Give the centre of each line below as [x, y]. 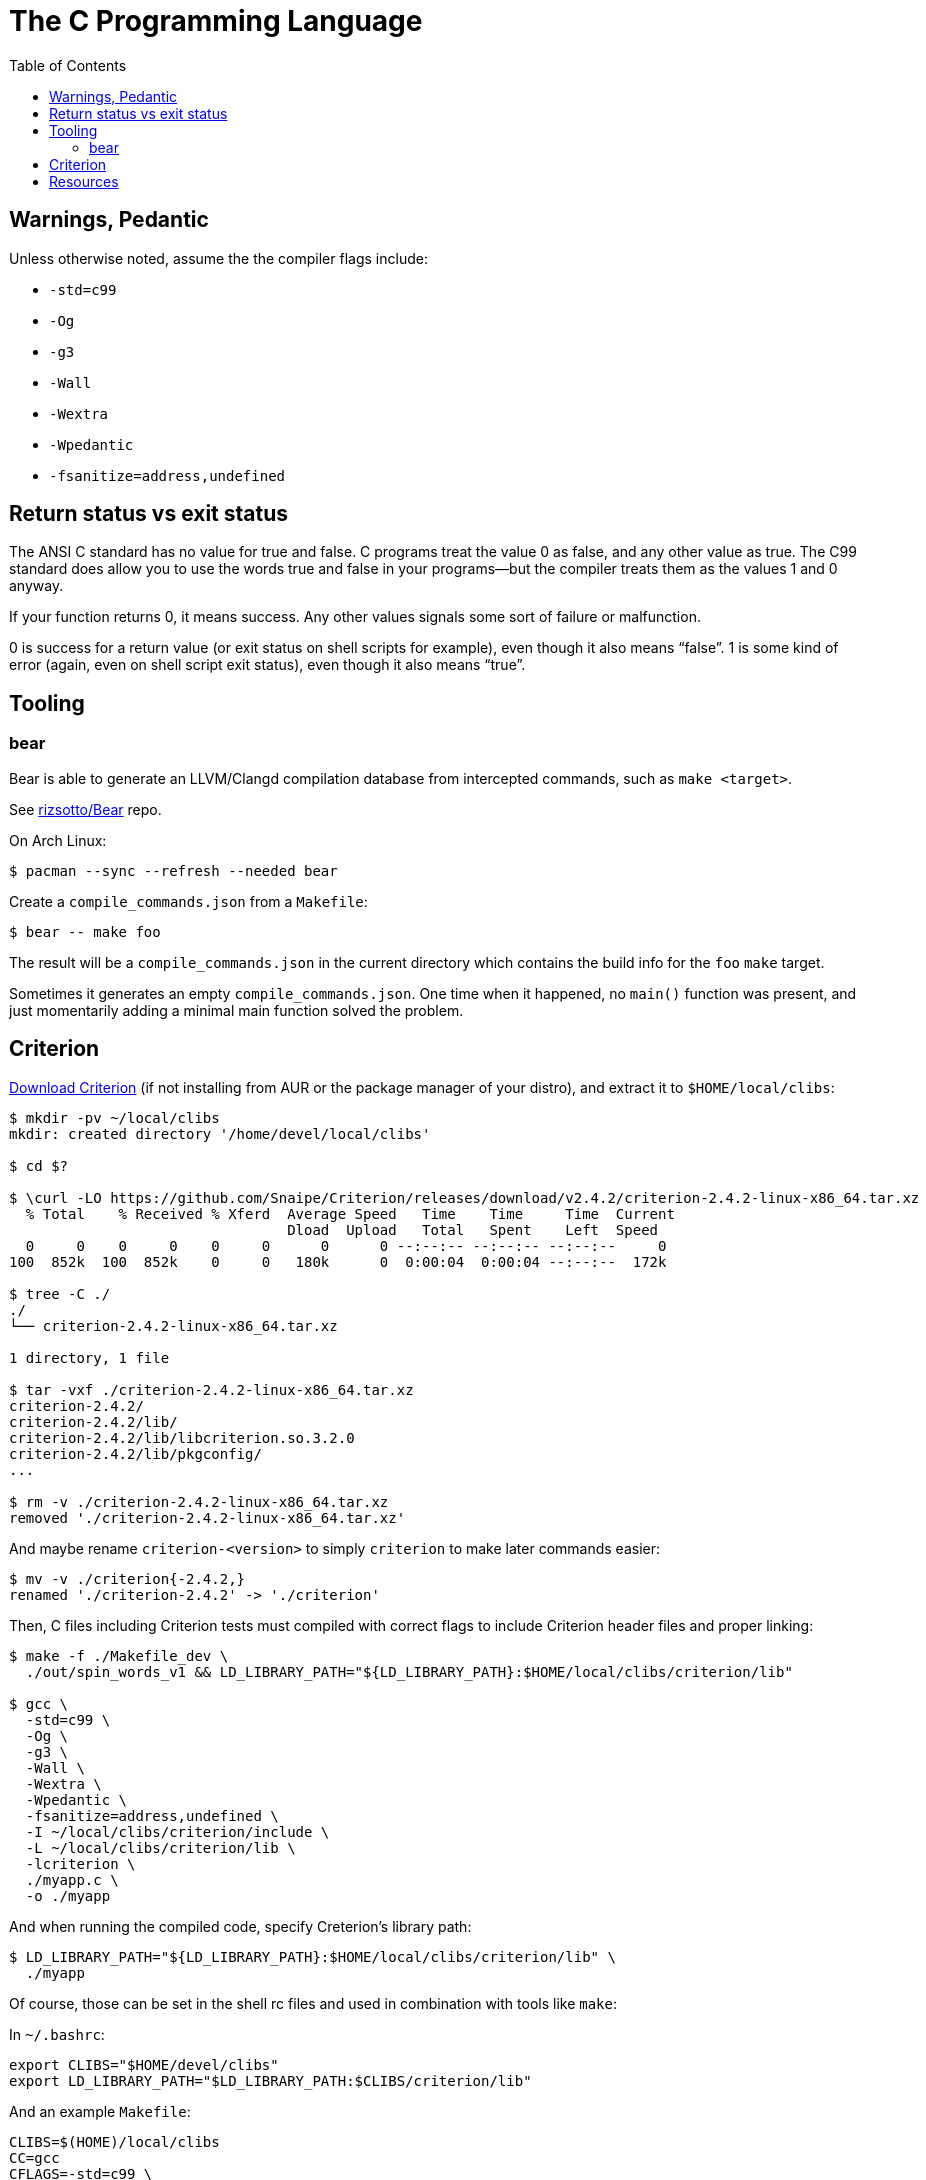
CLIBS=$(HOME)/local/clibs [114, 2141]
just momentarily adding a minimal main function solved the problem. [236, 1010]
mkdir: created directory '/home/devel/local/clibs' [220, 1133]
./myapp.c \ [72, 1879]
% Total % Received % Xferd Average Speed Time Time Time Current [350, 1213]
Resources [84, 181]
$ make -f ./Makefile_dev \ [119, 1655]
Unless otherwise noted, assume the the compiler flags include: [218, 258]
